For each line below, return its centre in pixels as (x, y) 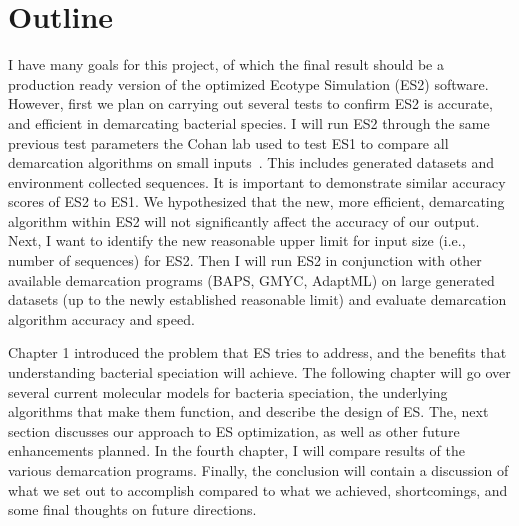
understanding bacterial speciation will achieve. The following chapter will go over (259, 372)
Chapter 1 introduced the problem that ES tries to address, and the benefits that (257, 352)
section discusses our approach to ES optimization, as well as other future (234, 430)
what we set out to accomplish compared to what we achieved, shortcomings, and (258, 489)
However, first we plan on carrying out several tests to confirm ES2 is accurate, (250, 103)
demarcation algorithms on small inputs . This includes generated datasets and (251, 162)
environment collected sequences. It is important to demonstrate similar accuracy (257, 181)
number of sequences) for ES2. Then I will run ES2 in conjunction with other (245, 260)
